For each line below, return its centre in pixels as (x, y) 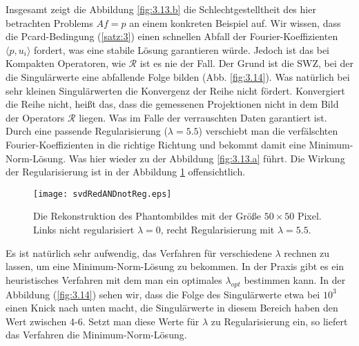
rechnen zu (307, 252)
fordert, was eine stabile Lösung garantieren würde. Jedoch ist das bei (182, 49)
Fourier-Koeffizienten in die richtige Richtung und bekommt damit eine (156, 144)
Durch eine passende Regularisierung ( (87, 131)
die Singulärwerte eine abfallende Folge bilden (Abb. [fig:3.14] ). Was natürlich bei (178, 76)
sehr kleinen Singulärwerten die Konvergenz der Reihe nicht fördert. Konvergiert (175, 90)
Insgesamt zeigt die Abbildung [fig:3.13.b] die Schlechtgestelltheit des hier (161, 9)
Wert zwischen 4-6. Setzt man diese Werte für (103, 321)
